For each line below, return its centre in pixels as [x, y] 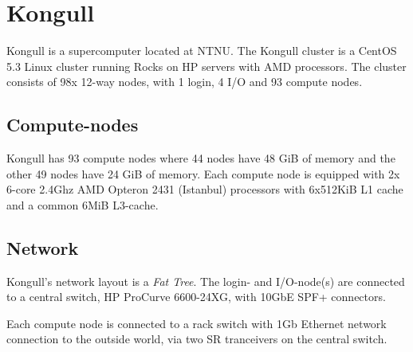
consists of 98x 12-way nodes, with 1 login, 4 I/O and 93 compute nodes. [185, 82]
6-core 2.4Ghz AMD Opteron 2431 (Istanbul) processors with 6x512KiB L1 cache [205, 189]
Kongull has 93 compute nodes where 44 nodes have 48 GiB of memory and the [201, 158]
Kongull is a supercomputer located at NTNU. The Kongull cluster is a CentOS [202, 51]
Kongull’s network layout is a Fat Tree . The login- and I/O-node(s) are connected [206, 281]
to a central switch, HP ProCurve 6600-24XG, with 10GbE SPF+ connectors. [196, 297]
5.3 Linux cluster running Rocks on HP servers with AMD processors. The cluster [206, 66]
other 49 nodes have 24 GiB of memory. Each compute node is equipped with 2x [203, 173]
